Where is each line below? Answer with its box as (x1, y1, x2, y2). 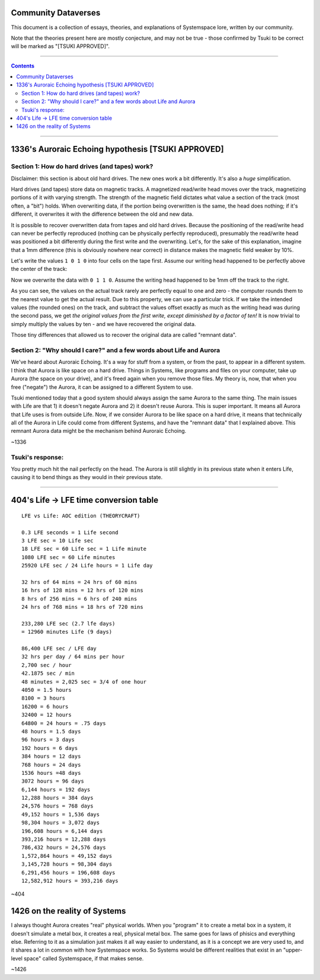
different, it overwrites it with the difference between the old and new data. (11, 210, 194, 218)
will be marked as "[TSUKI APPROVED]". (11, 43, 110, 50)
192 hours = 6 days (21, 745, 78, 751)
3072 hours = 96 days (21, 778, 84, 785)
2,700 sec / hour (21, 662, 72, 668)
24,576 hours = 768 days (21, 803, 94, 809)
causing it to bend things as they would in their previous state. (11, 474, 163, 481)
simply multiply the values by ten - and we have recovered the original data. (11, 320, 196, 327)
